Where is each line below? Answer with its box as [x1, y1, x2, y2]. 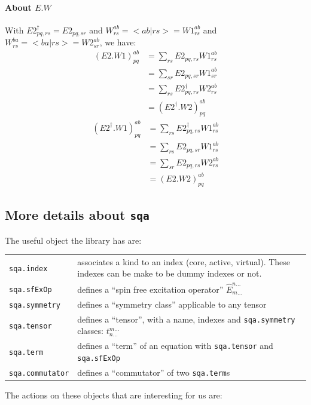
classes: [77, 324, 103, 337]
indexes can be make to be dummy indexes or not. [77, 267, 262, 280]
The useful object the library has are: [5, 234, 142, 246]
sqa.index [9, 264, 48, 273]
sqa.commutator [9, 369, 69, 378]
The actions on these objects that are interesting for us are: [5, 389, 222, 401]
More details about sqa [5, 205, 150, 224]
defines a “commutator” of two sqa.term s [77, 366, 230, 378]
